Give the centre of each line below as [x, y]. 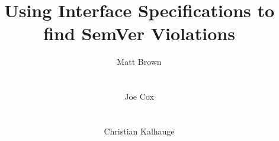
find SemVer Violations [139, 33]
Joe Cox [139, 96]
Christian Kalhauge [139, 131]
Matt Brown [139, 62]
